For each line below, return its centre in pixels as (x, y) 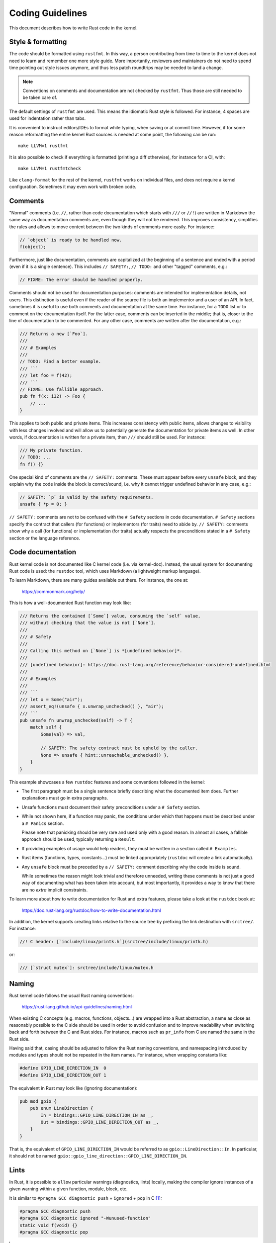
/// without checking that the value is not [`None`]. (88, 623)
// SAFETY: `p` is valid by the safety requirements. (87, 497)
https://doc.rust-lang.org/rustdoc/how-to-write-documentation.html (91, 910)
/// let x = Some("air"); (51, 699)
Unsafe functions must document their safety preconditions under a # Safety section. (111, 807)
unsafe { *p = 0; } (43, 504)
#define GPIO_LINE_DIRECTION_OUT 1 (63, 1075)
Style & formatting (38, 42)
